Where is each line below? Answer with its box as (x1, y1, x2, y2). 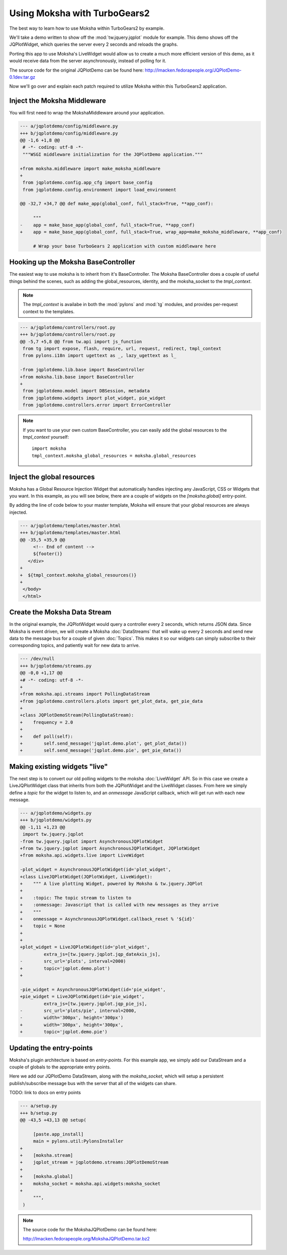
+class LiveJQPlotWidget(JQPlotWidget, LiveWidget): (20, 874, 153, 879)
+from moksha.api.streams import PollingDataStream (20, 691, 150, 697)
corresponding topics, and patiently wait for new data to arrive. (9, 642, 140, 648)
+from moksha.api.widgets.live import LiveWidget (20, 853, 145, 858)
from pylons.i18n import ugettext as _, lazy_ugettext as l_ (23, 353, 176, 358)
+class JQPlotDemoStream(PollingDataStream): (20, 712, 134, 718)
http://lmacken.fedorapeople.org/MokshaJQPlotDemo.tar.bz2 (23, 1236, 150, 1242)
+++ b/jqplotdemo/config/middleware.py (20, 130, 118, 136)
